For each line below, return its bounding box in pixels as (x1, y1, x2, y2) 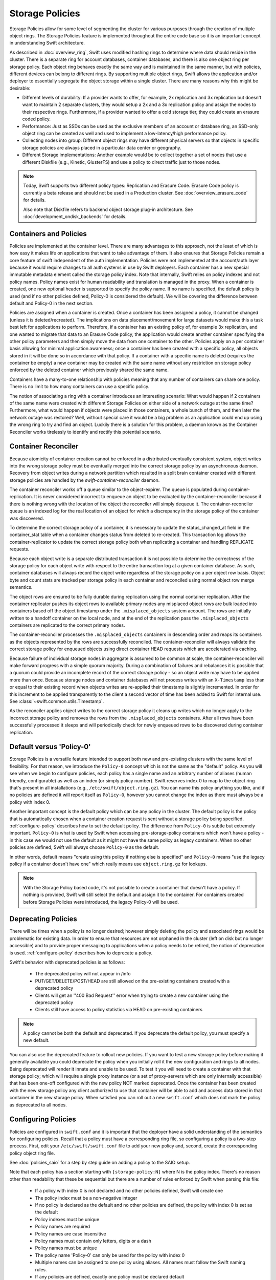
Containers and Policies (9, 229, 87, 238)
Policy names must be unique (35, 1245, 97, 1251)
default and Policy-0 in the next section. (9, 300, 94, 306)
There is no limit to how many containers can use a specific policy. (9, 383, 150, 390)
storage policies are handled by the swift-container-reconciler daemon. (9, 477, 160, 483)
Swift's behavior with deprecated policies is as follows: (9, 959, 125, 965)
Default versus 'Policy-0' (9, 742, 91, 751)
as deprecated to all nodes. (9, 1101, 67, 1108)
